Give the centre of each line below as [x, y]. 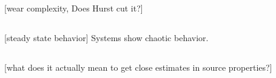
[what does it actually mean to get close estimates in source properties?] [138, 67]
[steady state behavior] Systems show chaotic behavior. [106, 38]
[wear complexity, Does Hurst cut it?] [74, 8]
